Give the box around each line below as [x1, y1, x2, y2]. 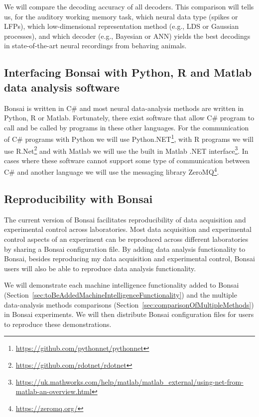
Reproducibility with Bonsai [4, 191, 153, 207]
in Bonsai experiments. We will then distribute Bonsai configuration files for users [4, 309, 254, 319]
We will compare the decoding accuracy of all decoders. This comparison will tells [4, 1, 254, 11]
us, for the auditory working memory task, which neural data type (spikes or [4, 11, 238, 21]
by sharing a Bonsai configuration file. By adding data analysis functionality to [4, 243, 246, 254]
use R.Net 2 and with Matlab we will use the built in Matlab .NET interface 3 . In [4, 144, 249, 156]
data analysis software [4, 79, 120, 95]
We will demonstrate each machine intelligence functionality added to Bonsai [4, 280, 239, 290]
